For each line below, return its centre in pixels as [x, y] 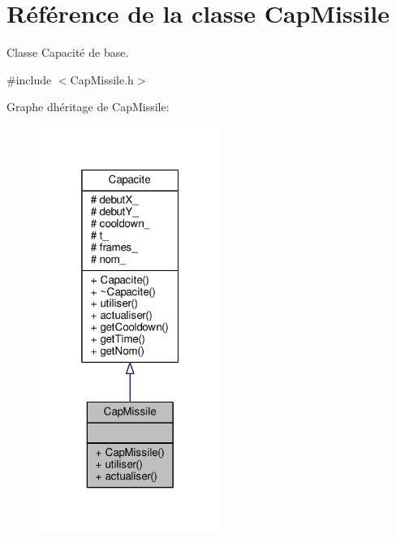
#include [29, 79]
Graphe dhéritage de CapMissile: [88, 107]
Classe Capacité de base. [68, 52]
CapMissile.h [102, 79]
